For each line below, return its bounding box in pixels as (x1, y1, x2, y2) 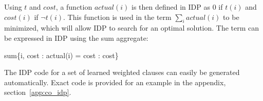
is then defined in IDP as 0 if (131, 2, 223, 12)
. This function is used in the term (63, 11, 172, 22)
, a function (55, 2, 92, 12)
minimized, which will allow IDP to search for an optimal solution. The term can (4, 22, 259, 33)
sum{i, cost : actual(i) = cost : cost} (4, 49, 119, 60)
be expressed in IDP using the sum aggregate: (4, 32, 148, 43)
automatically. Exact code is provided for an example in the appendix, (4, 77, 226, 87)
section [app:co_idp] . (4, 87, 71, 97)
